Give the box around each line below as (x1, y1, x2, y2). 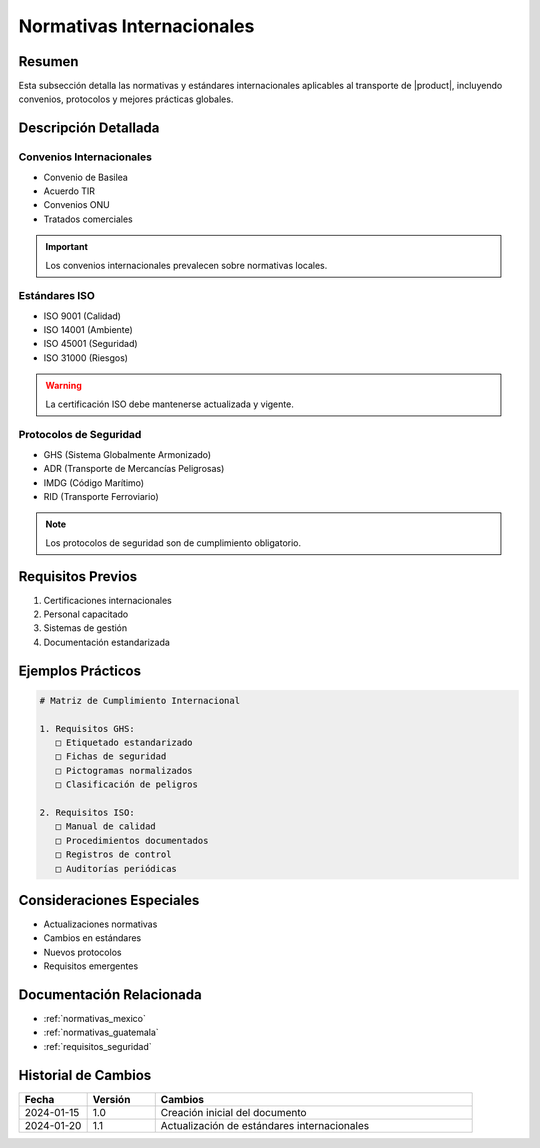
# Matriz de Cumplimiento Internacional (39, 695, 240, 706)
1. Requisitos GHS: (39, 723, 135, 734)
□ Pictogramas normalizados (55, 765, 194, 776)
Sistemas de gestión (43, 622, 128, 634)
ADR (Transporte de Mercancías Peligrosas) (43, 463, 225, 475)
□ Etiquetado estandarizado (55, 737, 194, 748)
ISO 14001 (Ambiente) (43, 324, 134, 336)
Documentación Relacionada (18, 986, 202, 1003)
